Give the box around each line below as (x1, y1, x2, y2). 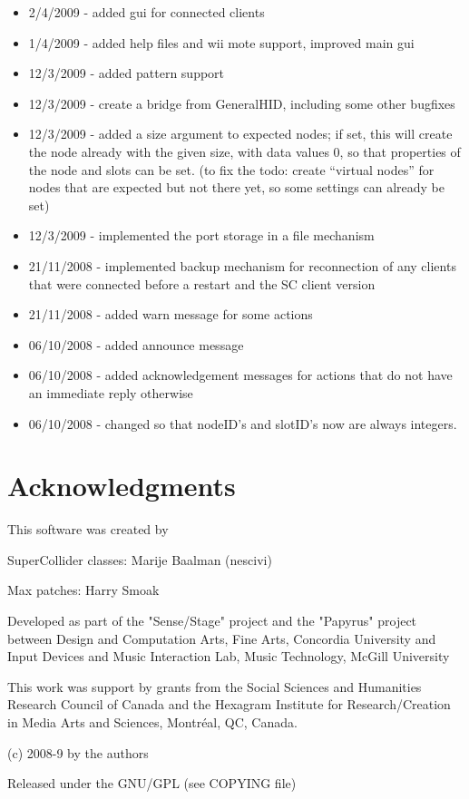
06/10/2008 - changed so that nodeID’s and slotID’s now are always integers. (28, 414, 457, 433)
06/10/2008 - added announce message (28, 335, 244, 354)
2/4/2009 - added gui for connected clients (28, 3, 265, 21)
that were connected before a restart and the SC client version (28, 274, 376, 293)
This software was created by (7, 520, 169, 539)
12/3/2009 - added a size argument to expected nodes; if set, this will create (28, 124, 453, 143)
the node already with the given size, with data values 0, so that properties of (28, 141, 461, 161)
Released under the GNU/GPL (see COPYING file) (7, 774, 297, 793)
